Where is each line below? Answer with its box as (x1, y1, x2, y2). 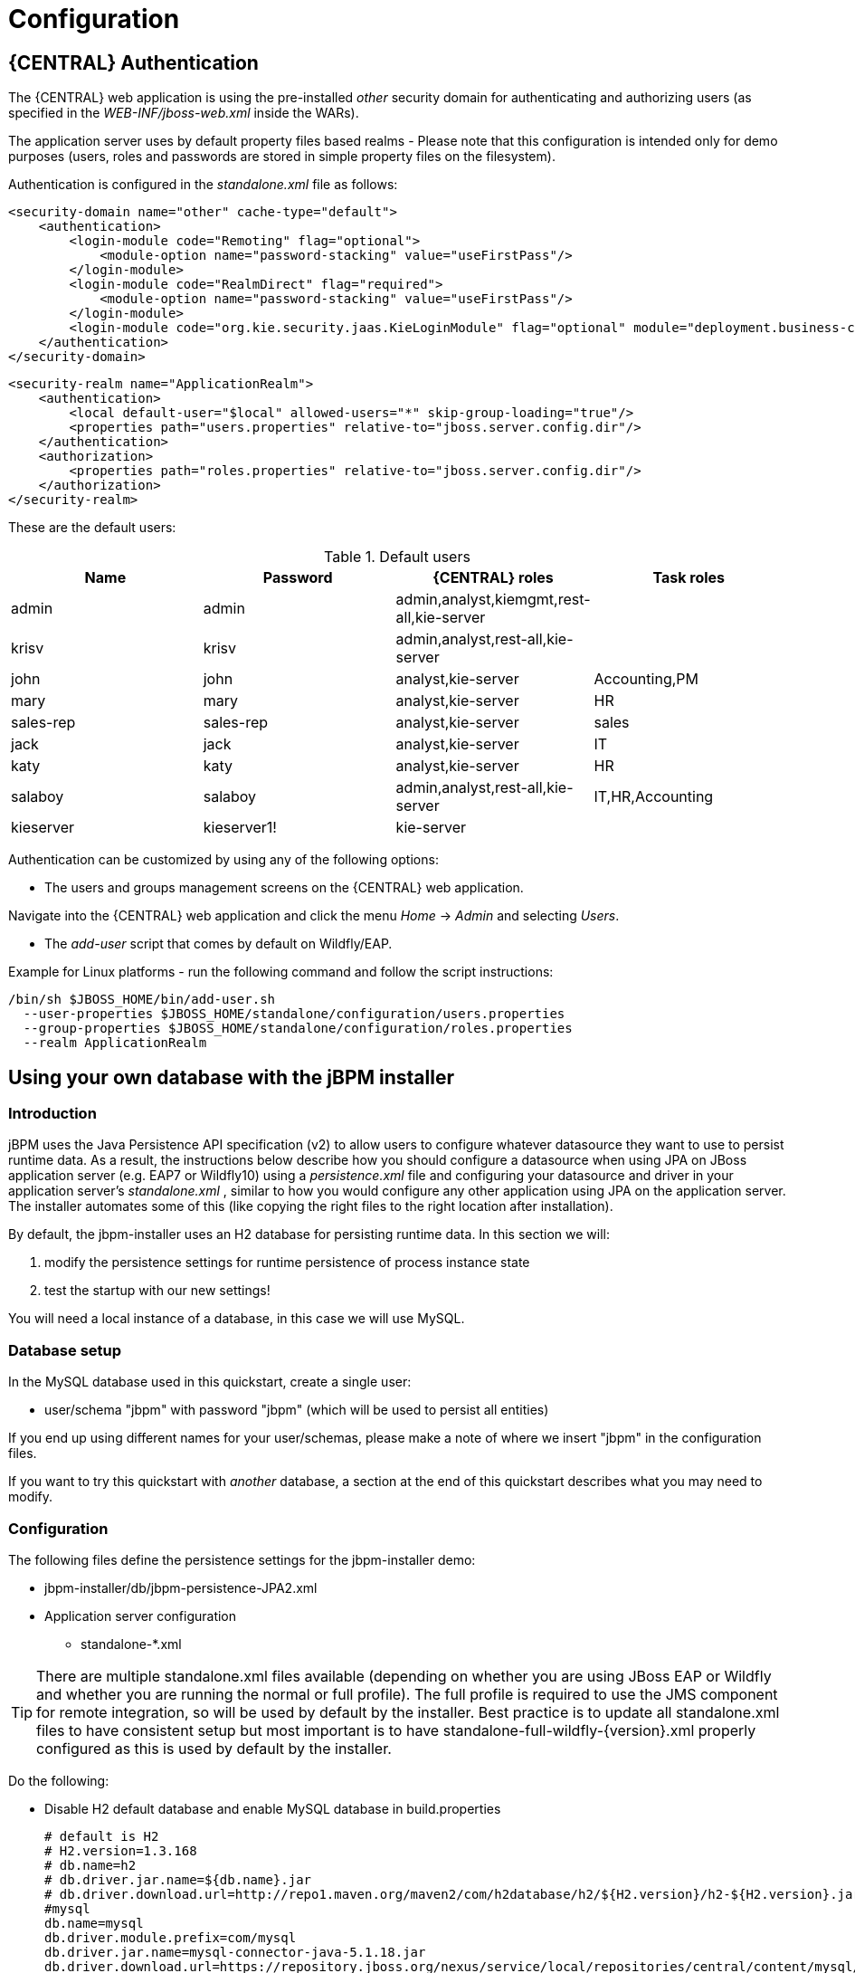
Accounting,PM (594, 670, 698, 689)
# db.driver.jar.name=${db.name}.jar (44, 1872, 312, 1887)
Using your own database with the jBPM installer (8, 1065, 454, 1089)
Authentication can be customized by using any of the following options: (8, 852, 439, 868)
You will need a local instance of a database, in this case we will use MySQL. (8, 1311, 465, 1327)
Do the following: (8, 1772, 109, 1788)
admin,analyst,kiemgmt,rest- (395, 590, 591, 609)
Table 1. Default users (324, 548, 470, 567)
